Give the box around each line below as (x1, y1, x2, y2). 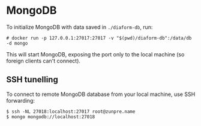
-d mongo (6, 40, 28, 46)
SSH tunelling (6, 74, 58, 85)
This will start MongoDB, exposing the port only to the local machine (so (6, 50, 185, 58)
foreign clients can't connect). (6, 57, 81, 64)
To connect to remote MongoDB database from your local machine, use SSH (6, 91, 196, 98)
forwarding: (6, 97, 35, 104)
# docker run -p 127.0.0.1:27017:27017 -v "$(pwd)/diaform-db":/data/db (6, 35, 192, 41)
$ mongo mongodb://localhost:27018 (6, 113, 95, 120)
